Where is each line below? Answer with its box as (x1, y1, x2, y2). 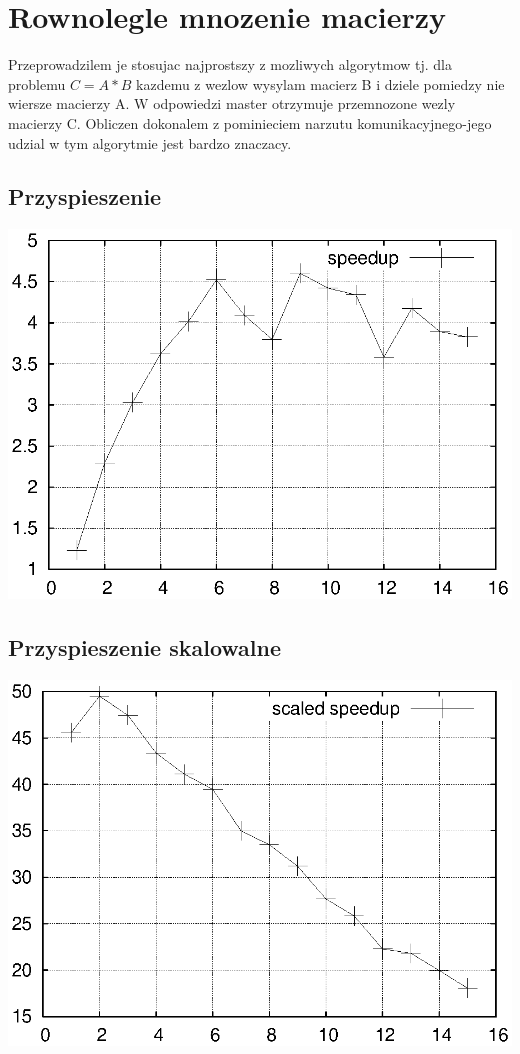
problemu (8, 73, 66, 94)
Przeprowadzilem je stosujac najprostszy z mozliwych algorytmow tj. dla (8, 54, 452, 75)
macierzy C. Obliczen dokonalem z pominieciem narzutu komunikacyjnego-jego (8, 112, 492, 133)
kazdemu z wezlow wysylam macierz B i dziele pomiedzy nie (136, 73, 505, 94)
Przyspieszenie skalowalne (8, 632, 282, 663)
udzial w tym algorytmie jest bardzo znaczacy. (8, 132, 292, 153)
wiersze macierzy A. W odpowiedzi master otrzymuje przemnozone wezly (8, 93, 456, 114)
